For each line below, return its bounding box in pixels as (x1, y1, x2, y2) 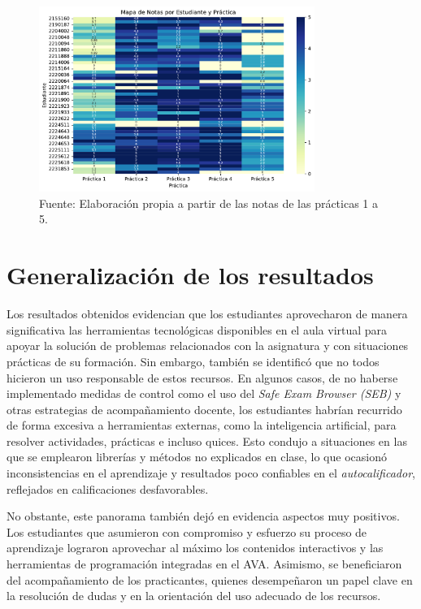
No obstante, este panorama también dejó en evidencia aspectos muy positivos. (7, 508, 400, 525)
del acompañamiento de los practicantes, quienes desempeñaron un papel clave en (7, 571, 413, 588)
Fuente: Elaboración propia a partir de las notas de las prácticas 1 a (39, 194, 379, 211)
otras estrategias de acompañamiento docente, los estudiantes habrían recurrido (7, 400, 402, 417)
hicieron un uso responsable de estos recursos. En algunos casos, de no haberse (7, 369, 398, 386)
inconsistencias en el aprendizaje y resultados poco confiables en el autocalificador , (7, 464, 415, 482)
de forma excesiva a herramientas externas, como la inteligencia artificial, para (7, 417, 397, 434)
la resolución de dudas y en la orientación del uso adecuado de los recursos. (7, 587, 381, 604)
